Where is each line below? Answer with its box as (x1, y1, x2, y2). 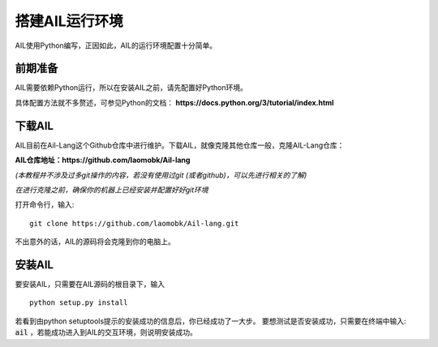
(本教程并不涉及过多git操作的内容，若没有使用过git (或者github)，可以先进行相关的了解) (15, 170, 307, 180)
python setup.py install (29, 298, 128, 307)
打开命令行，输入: (15, 199, 75, 210)
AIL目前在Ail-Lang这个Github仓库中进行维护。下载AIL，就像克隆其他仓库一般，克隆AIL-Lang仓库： (15, 140, 345, 150)
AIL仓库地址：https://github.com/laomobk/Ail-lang (15, 155, 191, 165)
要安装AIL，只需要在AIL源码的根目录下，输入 (15, 280, 165, 289)
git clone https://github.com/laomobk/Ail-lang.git (29, 219, 239, 228)
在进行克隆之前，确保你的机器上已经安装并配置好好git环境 (15, 185, 208, 195)
